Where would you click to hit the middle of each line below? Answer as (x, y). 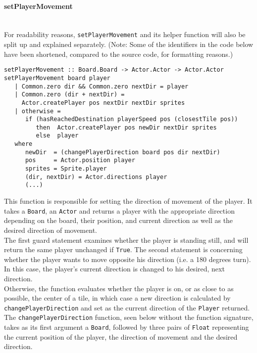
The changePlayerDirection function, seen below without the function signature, (129, 317)
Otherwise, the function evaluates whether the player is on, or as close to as (119, 288)
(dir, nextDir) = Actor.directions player (96, 177)
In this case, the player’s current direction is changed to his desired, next (114, 269)
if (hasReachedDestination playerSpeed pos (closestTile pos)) (131, 119)
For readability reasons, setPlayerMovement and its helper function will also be (125, 34)
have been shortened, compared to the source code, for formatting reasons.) (119, 54)
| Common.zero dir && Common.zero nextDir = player (102, 86)
